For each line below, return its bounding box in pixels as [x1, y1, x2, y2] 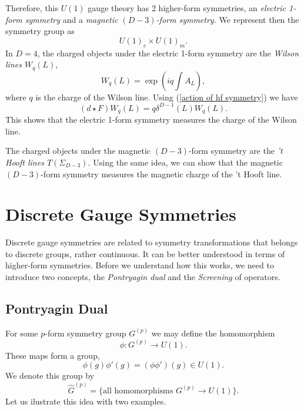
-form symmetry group [45, 326, 126, 339]
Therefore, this [5, 2, 58, 14]
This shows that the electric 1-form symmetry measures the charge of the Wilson [5, 113, 297, 126]
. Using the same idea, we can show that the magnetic [88, 156, 283, 168]
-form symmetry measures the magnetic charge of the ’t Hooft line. [41, 167, 282, 180]
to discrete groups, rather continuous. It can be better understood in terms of [5, 247, 285, 260]
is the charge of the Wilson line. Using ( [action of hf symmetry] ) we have [35, 90, 298, 103]
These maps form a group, [5, 349, 100, 361]
